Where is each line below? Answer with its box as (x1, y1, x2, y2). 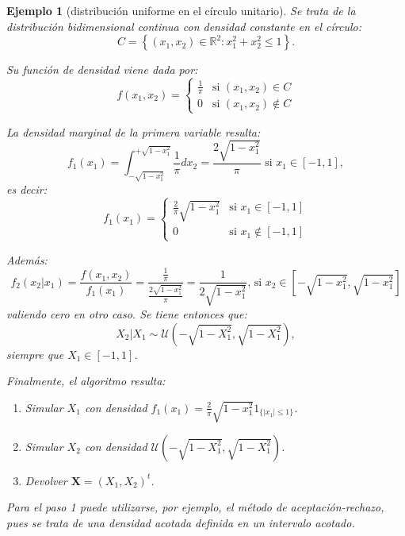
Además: (6, 251, 48, 268)
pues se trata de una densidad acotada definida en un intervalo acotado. (6, 514, 355, 530)
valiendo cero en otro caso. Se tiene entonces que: (6, 305, 247, 322)
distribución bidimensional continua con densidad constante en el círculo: (6, 17, 361, 34)
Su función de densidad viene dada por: (6, 61, 198, 78)
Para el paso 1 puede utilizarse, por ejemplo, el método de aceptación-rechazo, (6, 499, 384, 515)
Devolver (25, 472, 67, 488)
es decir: (6, 180, 48, 197)
